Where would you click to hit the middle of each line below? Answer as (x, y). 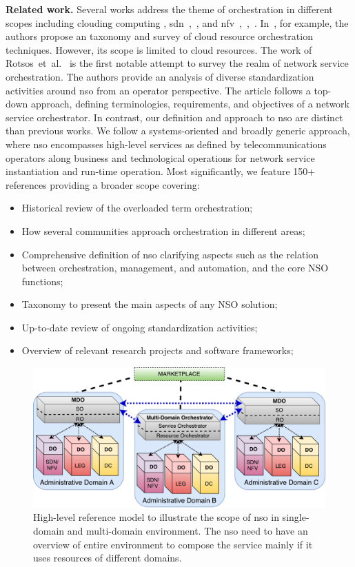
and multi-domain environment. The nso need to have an (187, 530)
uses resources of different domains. (108, 558)
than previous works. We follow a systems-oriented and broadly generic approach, (178, 131)
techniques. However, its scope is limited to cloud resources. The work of (159, 49)
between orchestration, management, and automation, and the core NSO (175, 268)
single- (296, 517)
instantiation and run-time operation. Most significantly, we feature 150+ (161, 171)
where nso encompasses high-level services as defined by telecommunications (166, 144)
